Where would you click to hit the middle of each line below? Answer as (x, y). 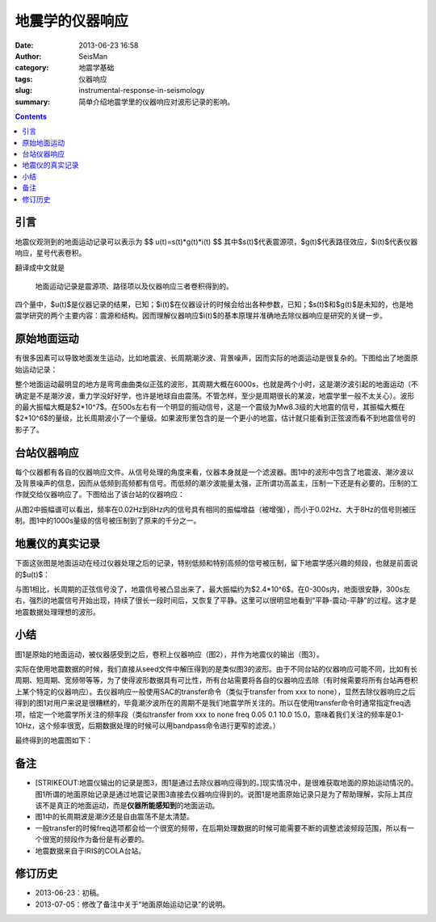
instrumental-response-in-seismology (142, 91)
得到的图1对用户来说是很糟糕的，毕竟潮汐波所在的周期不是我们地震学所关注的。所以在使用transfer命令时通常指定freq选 (213, 703)
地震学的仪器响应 (72, 21)
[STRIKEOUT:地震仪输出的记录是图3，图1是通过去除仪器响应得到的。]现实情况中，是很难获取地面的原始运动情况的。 (226, 783)
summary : (33, 102)
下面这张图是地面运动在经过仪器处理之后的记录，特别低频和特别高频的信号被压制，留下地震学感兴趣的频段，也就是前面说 (216, 563)
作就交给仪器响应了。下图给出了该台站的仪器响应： (100, 495)
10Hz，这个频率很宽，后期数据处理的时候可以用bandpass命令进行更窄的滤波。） (147, 725)
